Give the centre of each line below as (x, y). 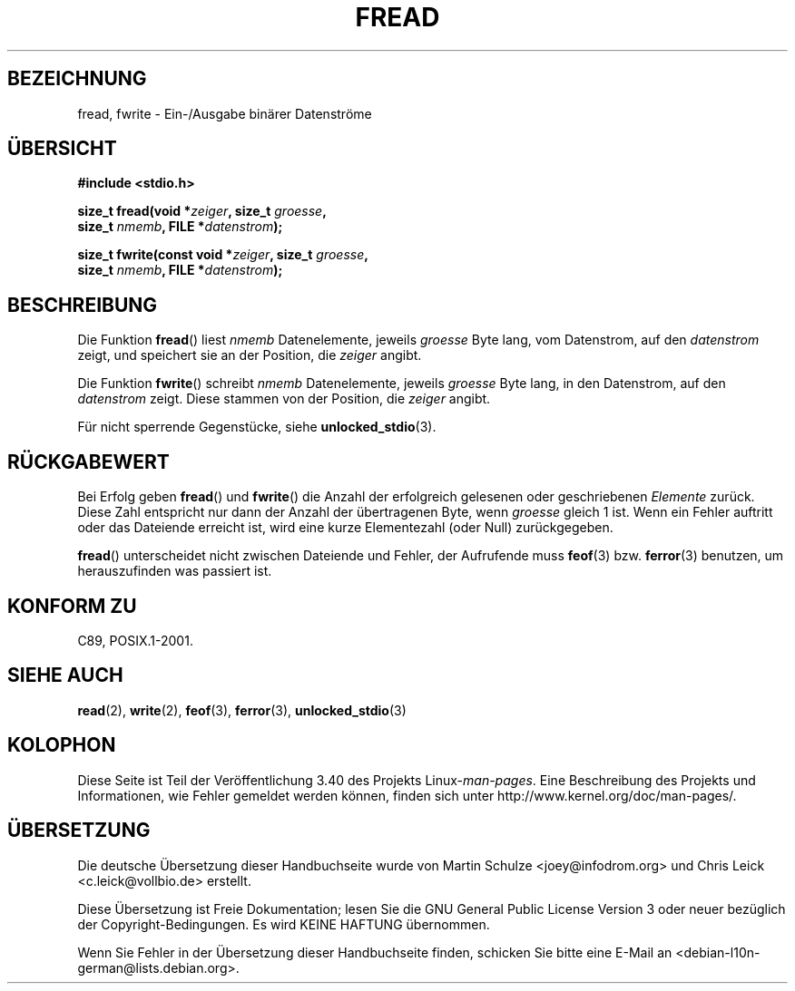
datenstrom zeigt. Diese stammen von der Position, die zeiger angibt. (284, 399)
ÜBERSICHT (62, 149)
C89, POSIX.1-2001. (135, 640)
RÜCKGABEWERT (88, 461)
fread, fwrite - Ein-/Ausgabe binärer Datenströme (225, 113)
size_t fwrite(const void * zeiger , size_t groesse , (223, 255)
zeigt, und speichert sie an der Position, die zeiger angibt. (250, 355)
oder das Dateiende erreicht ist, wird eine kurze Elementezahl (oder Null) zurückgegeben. (345, 528)
